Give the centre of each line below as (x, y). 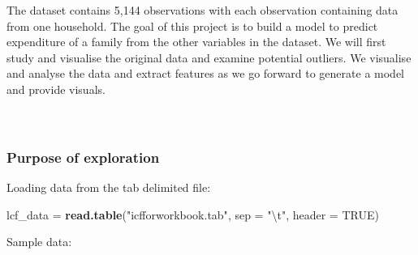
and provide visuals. (56, 89)
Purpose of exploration (83, 157)
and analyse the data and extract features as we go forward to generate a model (205, 73)
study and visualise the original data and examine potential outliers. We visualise (209, 57)
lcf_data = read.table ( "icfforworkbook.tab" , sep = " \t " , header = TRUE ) (193, 214)
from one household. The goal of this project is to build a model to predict (192, 25)
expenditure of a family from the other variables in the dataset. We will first (196, 42)
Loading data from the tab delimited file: (109, 187)
